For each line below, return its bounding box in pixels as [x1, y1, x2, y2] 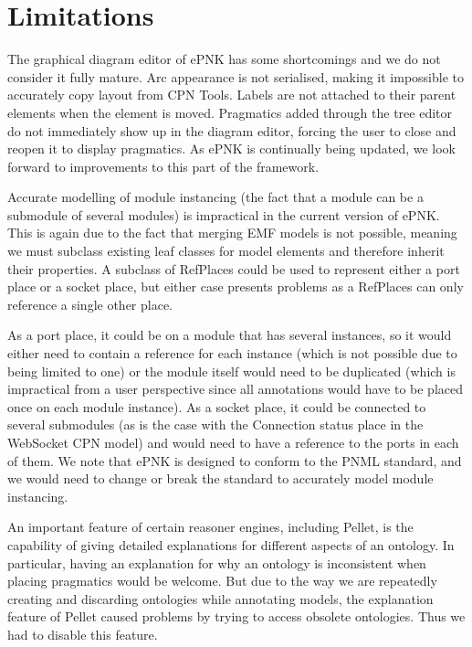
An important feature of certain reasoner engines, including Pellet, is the [7, 517, 414, 536]
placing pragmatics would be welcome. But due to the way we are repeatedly [7, 571, 437, 590]
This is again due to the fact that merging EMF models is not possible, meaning [7, 223, 457, 242]
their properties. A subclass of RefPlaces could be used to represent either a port [7, 259, 460, 278]
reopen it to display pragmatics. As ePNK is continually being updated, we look [7, 139, 456, 158]
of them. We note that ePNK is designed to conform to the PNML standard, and [7, 451, 462, 470]
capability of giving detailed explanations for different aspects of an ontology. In [7, 535, 455, 554]
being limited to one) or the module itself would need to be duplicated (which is [7, 361, 456, 380]
